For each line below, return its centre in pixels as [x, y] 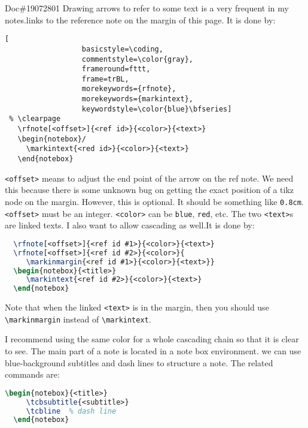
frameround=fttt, [116, 69]
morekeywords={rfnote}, [129, 89]
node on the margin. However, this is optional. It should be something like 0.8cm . [154, 201]
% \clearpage [35, 119]
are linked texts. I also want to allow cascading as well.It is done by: [130, 225]
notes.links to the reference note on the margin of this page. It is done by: [140, 19]
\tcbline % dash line [71, 411]
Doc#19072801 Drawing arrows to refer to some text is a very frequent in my [147, 8]
